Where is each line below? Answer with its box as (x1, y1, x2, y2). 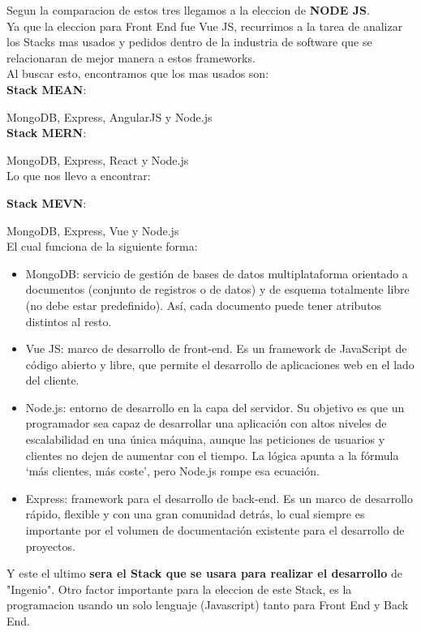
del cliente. (25, 372, 79, 389)
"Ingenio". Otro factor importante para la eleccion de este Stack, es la (6, 580, 352, 597)
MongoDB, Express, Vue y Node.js (6, 221, 179, 239)
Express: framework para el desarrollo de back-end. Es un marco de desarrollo (25, 489, 413, 506)
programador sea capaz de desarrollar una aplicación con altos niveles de (25, 415, 387, 432)
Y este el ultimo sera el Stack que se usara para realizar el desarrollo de (6, 565, 402, 582)
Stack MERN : (6, 124, 87, 141)
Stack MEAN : (6, 80, 87, 97)
